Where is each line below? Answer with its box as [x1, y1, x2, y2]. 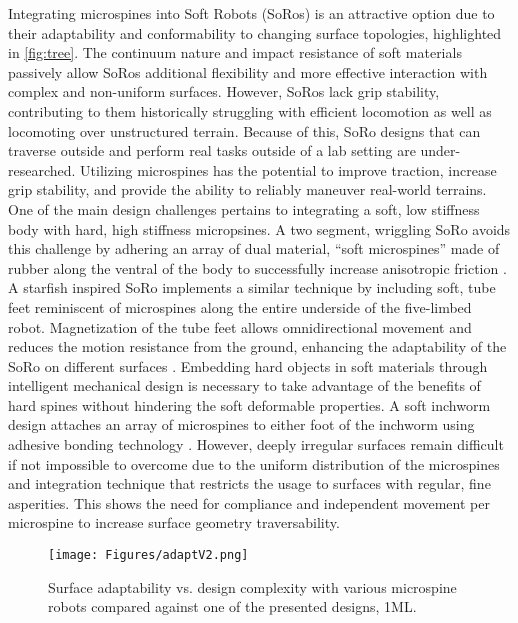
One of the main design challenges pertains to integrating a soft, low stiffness [8, 198, 480, 219]
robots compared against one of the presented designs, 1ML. [48, 596, 417, 617]
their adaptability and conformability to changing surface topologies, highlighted [8, 22, 502, 43]
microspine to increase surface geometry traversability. [8, 512, 340, 533]
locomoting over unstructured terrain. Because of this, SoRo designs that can [8, 120, 481, 141]
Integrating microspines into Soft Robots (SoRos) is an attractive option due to [8, 3, 495, 23]
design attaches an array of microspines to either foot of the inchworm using [8, 414, 475, 435]
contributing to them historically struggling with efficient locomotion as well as [8, 100, 492, 121]
